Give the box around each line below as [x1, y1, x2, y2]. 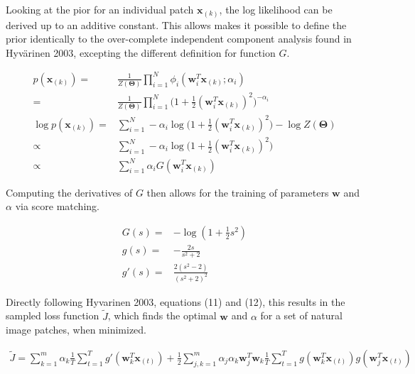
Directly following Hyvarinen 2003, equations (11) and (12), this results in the [6, 294, 345, 309]
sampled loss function [6, 308, 99, 323]
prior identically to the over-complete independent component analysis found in [6, 31, 352, 46]
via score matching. [15, 199, 99, 214]
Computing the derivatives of [6, 185, 133, 199]
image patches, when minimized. [6, 322, 147, 337]
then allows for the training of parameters [146, 185, 329, 199]
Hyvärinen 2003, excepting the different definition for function [6, 45, 276, 60]
